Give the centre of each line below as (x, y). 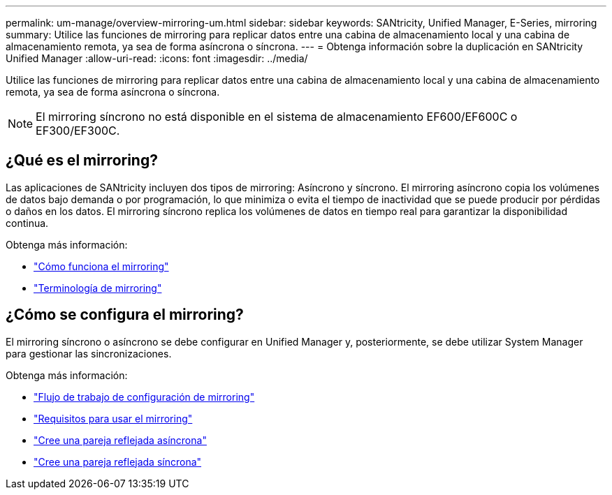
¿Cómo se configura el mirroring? (125, 315)
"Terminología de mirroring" (98, 288)
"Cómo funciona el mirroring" (101, 266)
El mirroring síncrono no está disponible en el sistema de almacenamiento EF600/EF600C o (277, 117)
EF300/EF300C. (78, 131)
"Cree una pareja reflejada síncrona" (118, 461)
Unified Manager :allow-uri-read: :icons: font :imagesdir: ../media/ (157, 58)
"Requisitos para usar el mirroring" (113, 418)
